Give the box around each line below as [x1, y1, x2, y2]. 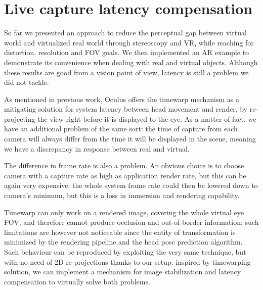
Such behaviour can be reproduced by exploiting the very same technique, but [4, 247, 246, 257]
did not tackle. [4, 77, 49, 87]
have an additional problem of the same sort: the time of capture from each [4, 123, 238, 134]
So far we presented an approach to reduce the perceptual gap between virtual [4, 27, 247, 38]
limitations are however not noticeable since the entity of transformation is [4, 226, 236, 237]
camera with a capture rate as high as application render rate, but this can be [4, 170, 246, 180]
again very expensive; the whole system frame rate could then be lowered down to [4, 180, 258, 190]
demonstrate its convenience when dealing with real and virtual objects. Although [4, 57, 258, 67]
